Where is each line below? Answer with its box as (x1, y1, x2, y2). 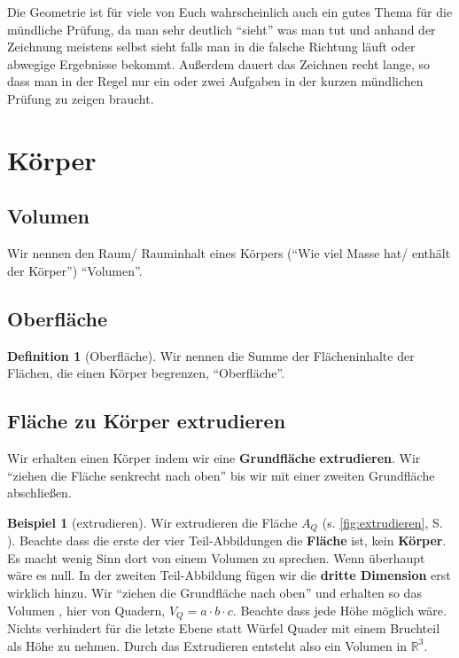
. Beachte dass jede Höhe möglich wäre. (232, 600, 447, 619)
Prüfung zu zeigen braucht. (7, 89, 154, 107)
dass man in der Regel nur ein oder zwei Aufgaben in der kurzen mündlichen (7, 72, 424, 90)
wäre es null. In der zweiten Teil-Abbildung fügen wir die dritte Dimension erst (7, 566, 451, 584)
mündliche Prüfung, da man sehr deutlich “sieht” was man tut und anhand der (7, 20, 436, 38)
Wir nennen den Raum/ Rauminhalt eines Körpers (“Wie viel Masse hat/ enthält (7, 244, 451, 262)
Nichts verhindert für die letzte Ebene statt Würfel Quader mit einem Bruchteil (7, 618, 440, 637)
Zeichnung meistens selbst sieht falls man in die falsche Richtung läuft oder (7, 37, 416, 56)
